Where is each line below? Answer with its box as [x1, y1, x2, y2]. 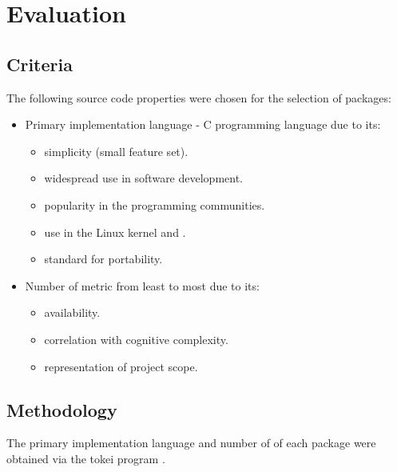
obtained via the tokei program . [6, 450, 165, 466]
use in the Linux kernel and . [44, 223, 186, 240]
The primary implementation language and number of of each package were [6, 434, 376, 451]
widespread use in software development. [44, 170, 243, 186]
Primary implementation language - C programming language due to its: [25, 116, 381, 133]
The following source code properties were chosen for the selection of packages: [6, 89, 391, 106]
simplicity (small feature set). [44, 142, 189, 159]
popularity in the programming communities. [44, 196, 265, 213]
